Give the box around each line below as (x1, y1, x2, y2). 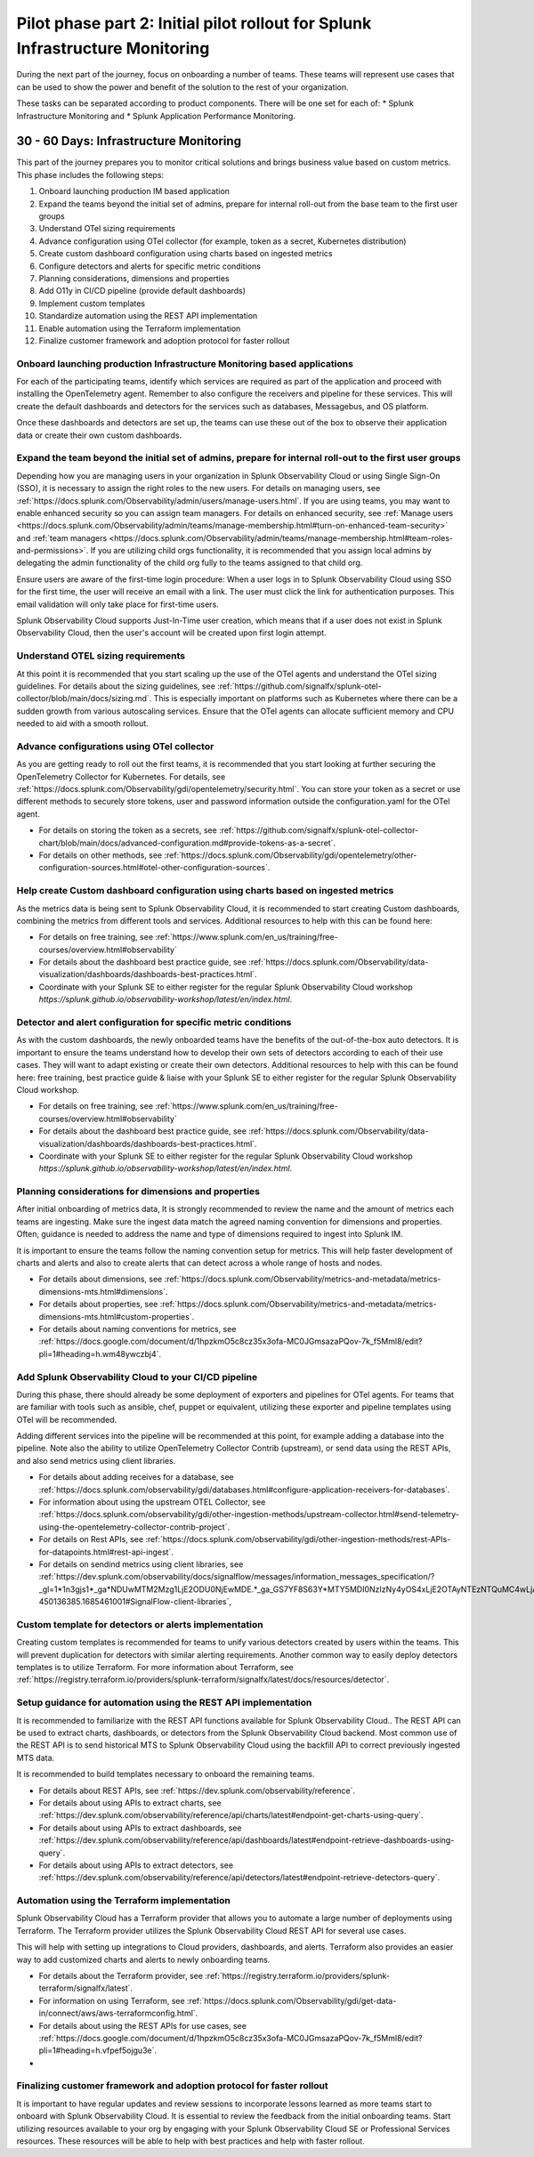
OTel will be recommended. (16, 1414, 117, 1425)
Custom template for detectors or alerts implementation (16, 1618, 263, 1630)
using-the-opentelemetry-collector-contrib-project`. (38, 1522, 231, 1532)
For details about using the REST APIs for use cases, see (38, 2020, 247, 2031)
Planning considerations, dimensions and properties (38, 272, 231, 284)
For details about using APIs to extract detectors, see (38, 1860, 234, 1870)
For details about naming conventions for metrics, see (38, 1323, 237, 1334)
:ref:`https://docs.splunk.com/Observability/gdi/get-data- (187, 1995, 397, 2006)
